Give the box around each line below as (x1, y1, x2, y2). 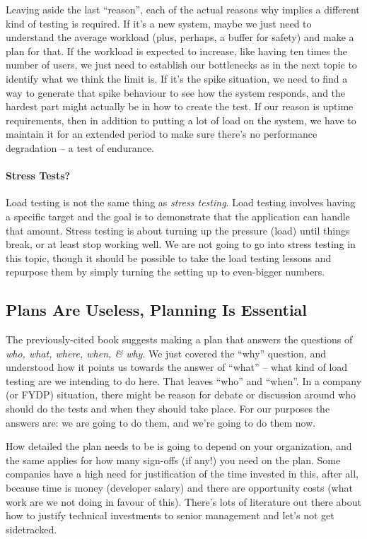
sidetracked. (6, 521, 57, 536)
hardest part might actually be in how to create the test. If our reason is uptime (6, 99, 354, 114)
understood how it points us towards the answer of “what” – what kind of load (6, 360, 348, 374)
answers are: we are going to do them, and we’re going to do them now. (6, 415, 316, 430)
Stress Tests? (6, 168, 71, 183)
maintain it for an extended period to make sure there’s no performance (6, 126, 318, 141)
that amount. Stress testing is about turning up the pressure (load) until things (6, 223, 350, 237)
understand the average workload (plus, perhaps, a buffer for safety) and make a (6, 30, 354, 45)
